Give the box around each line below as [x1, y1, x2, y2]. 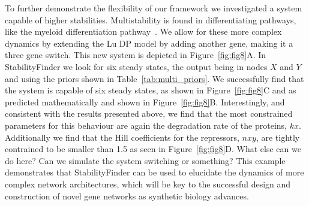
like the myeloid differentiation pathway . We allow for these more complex [5, 25, 282, 38]
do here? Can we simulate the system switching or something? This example [5, 154, 286, 166]
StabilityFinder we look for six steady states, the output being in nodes [5, 60, 268, 72]
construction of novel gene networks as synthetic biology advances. [5, 189, 249, 202]
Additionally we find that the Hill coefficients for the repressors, [5, 131, 239, 143]
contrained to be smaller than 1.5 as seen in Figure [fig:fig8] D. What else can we [5, 143, 301, 155]
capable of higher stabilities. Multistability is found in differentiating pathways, [5, 13, 296, 26]
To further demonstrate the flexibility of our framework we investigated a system [5, 2, 302, 14]
